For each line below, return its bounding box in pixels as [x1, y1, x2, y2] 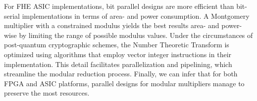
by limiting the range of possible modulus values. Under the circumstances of [19, 30, 253, 40]
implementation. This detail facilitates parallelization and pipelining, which [4, 59, 232, 69]
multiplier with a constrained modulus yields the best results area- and [4, 20, 219, 31]
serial [4, 10, 20, 21]
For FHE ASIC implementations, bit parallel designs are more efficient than [4, 1, 234, 11]
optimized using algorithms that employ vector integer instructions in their [4, 49, 232, 59]
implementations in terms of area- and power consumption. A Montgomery [22, 10, 250, 21]
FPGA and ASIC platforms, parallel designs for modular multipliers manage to [4, 78, 245, 88]
